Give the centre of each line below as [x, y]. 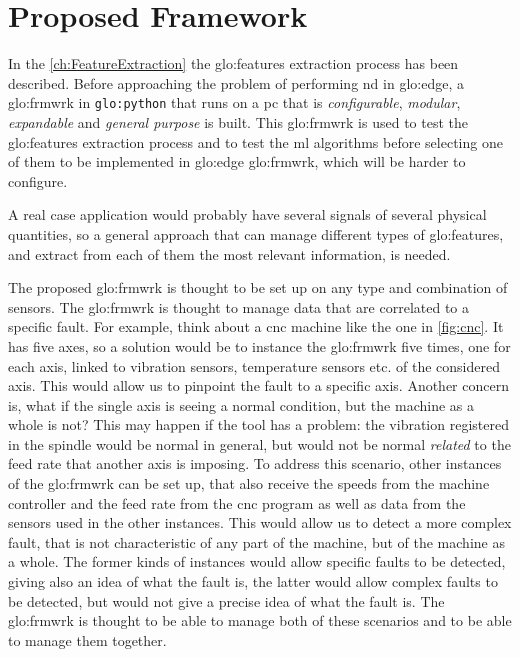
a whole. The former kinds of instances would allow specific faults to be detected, [257, 561]
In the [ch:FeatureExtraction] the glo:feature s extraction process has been [233, 63]
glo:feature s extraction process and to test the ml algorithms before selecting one [255, 141]
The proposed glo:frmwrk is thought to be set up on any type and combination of [258, 287]
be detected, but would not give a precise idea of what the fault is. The [226, 600]
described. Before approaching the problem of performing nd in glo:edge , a [236, 82]
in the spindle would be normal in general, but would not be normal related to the [259, 443]
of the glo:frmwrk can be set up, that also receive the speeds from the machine [249, 483]
